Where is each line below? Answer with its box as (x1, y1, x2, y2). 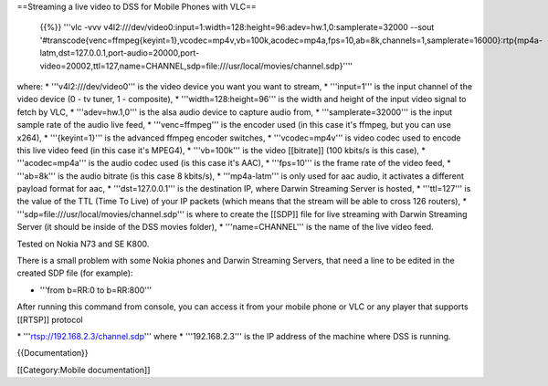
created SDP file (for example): (16, 267, 133, 278)
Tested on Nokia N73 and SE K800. (16, 238, 150, 249)
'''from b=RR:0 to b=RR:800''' (39, 284, 153, 296)
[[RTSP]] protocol (16, 314, 83, 325)
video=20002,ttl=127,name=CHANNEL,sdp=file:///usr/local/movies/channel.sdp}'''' (39, 60, 353, 71)
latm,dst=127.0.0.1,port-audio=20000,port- (39, 47, 200, 58)
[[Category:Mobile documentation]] (16, 364, 151, 375)
